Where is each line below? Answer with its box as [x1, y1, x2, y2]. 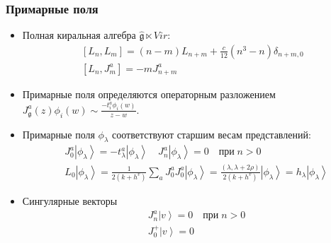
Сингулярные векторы [22, 194, 118, 208]
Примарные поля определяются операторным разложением [22, 87, 276, 102]
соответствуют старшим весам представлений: [112, 126, 311, 141]
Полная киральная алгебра [22, 28, 136, 42]
